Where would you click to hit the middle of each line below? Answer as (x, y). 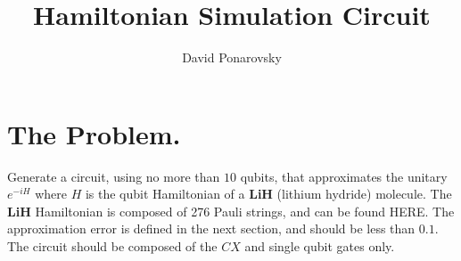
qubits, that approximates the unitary (344, 176)
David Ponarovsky (232, 57)
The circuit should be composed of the (112, 246)
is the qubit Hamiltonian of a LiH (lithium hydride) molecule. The (268, 194)
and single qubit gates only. (320, 246)
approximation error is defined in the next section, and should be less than (211, 228)
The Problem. (94, 133)
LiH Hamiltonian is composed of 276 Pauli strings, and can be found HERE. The (231, 211)
